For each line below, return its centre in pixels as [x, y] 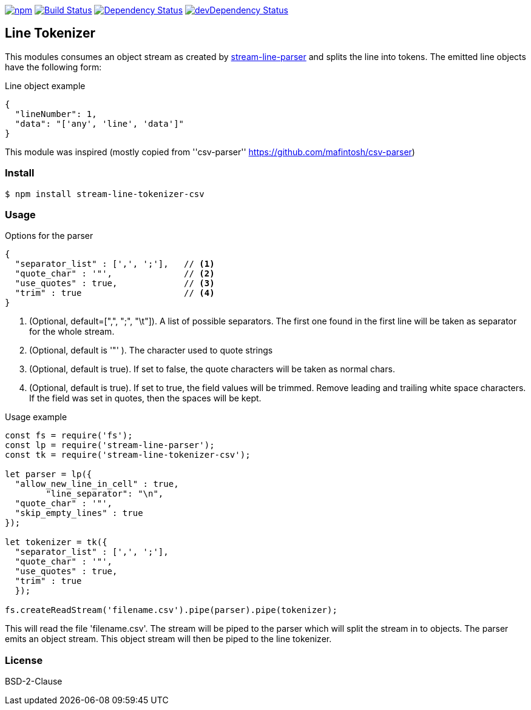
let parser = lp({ [49, 474]
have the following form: [53, 67]
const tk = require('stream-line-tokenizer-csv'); [128, 455]
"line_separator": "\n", [105, 494]
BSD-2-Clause [34, 682]
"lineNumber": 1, [56, 114]
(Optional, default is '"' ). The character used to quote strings [151, 350]
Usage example [36, 417]
